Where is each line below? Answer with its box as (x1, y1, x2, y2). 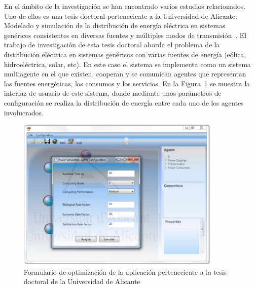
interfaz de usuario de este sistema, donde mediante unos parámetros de (4, 88, 221, 98)
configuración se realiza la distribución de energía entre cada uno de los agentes (4, 97, 244, 108)
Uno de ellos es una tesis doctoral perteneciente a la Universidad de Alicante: (4, 10, 237, 21)
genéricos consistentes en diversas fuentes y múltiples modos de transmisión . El (4, 30, 247, 40)
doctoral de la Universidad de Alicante (24, 276, 140, 287)
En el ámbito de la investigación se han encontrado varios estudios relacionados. (4, 1, 246, 11)
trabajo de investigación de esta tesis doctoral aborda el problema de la (4, 39, 220, 50)
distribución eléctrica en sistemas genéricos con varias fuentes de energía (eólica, (4, 49, 246, 59)
